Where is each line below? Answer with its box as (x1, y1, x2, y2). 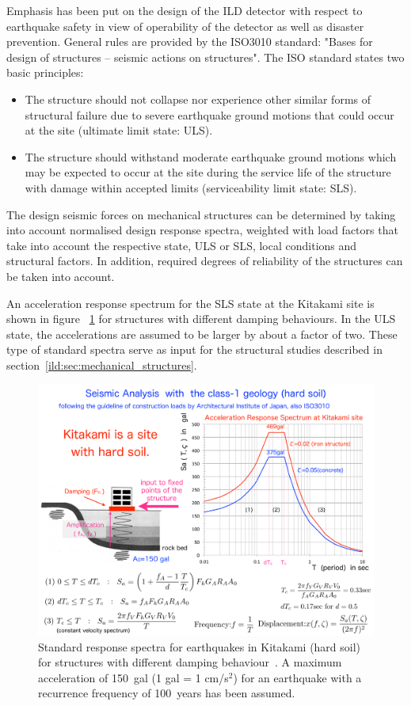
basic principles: (6, 64, 84, 81)
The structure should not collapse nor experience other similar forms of (25, 90, 371, 107)
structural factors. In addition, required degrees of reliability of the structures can (6, 252, 403, 269)
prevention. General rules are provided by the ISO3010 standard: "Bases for (6, 33, 373, 50)
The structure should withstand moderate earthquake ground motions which (25, 148, 397, 165)
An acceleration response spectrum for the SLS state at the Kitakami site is (6, 294, 375, 311)
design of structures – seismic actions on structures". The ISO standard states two (6, 48, 405, 65)
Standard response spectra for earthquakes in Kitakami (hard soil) (38, 638, 361, 655)
